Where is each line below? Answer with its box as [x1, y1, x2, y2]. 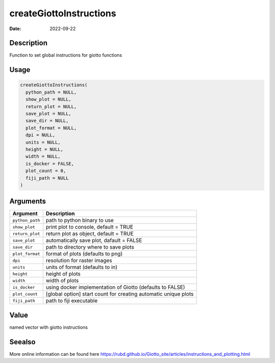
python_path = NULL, [25, 89, 77, 95]
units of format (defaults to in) [46, 263, 118, 271]
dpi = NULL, [25, 132, 56, 138]
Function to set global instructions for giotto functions [9, 52, 122, 58]
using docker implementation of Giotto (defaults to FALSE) [46, 284, 185, 291]
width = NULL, [25, 154, 61, 159]
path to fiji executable [46, 297, 98, 304]
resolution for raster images [46, 257, 112, 264]
